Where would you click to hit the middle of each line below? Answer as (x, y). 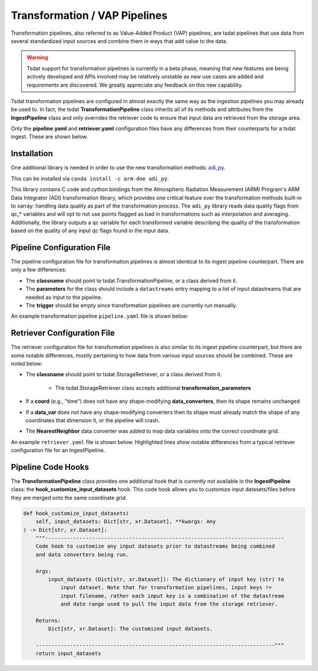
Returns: (48, 620)
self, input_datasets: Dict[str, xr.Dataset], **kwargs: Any (126, 522)
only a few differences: (39, 270)
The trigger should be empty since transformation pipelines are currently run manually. (131, 305)
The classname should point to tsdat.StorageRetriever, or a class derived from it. (124, 374)
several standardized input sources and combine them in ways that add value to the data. (119, 41)
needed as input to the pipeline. (64, 297)
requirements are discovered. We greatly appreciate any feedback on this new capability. (135, 85)
